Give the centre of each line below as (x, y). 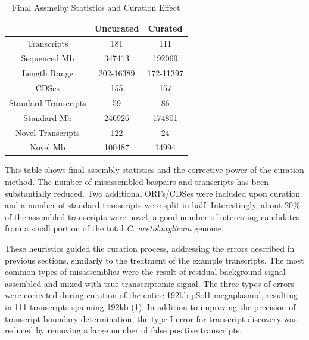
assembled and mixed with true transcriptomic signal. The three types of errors (150, 283)
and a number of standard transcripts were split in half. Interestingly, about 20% (152, 205)
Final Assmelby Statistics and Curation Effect (96, 7)
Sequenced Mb (48, 58)
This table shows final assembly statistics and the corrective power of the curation (154, 170)
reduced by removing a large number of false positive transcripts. (123, 330)
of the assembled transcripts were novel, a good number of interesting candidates (152, 216)
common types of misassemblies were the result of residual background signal (145, 272)
